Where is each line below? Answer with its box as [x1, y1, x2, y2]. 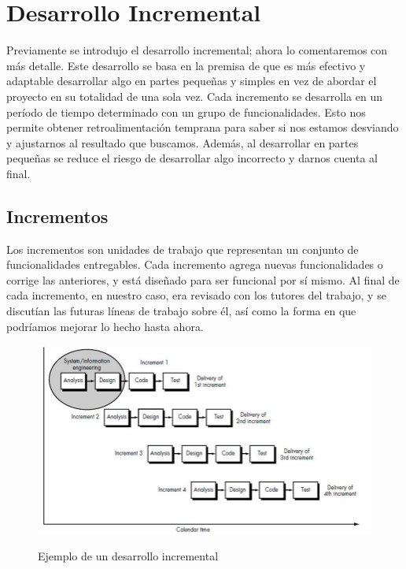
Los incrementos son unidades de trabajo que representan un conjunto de [6, 240, 359, 257]
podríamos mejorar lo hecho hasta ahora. [6, 318, 204, 334]
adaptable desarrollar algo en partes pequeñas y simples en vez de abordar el [6, 73, 377, 89]
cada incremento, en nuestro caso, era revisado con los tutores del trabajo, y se [6, 287, 386, 303]
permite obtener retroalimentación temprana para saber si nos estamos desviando [6, 119, 399, 136]
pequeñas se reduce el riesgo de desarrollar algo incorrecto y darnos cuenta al [6, 150, 378, 166]
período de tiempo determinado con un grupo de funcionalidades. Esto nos [6, 103, 366, 120]
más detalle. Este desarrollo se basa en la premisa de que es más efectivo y [6, 57, 366, 73]
